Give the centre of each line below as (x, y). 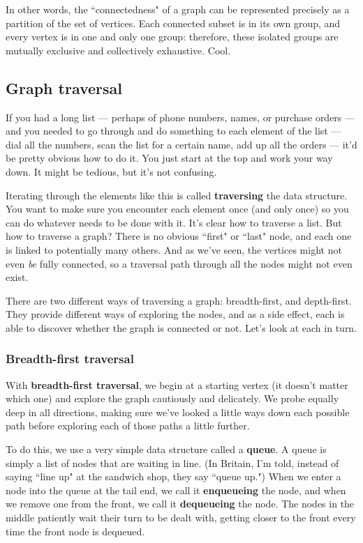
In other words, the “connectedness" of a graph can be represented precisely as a (178, 9)
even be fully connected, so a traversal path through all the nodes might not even (179, 263)
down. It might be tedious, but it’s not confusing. (111, 171)
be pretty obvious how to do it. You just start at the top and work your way (169, 158)
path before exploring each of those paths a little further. (128, 426)
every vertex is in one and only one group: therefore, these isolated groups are (172, 37)
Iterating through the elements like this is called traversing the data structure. (177, 195)
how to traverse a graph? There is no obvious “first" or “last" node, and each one (179, 236)
